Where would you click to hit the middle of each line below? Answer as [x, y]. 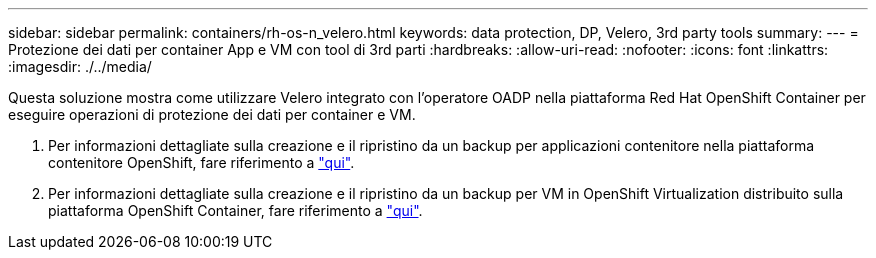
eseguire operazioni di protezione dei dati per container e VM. [212, 114]
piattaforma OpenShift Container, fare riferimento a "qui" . [235, 210]
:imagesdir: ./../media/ [80, 66]
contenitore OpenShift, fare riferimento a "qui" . [201, 162]
